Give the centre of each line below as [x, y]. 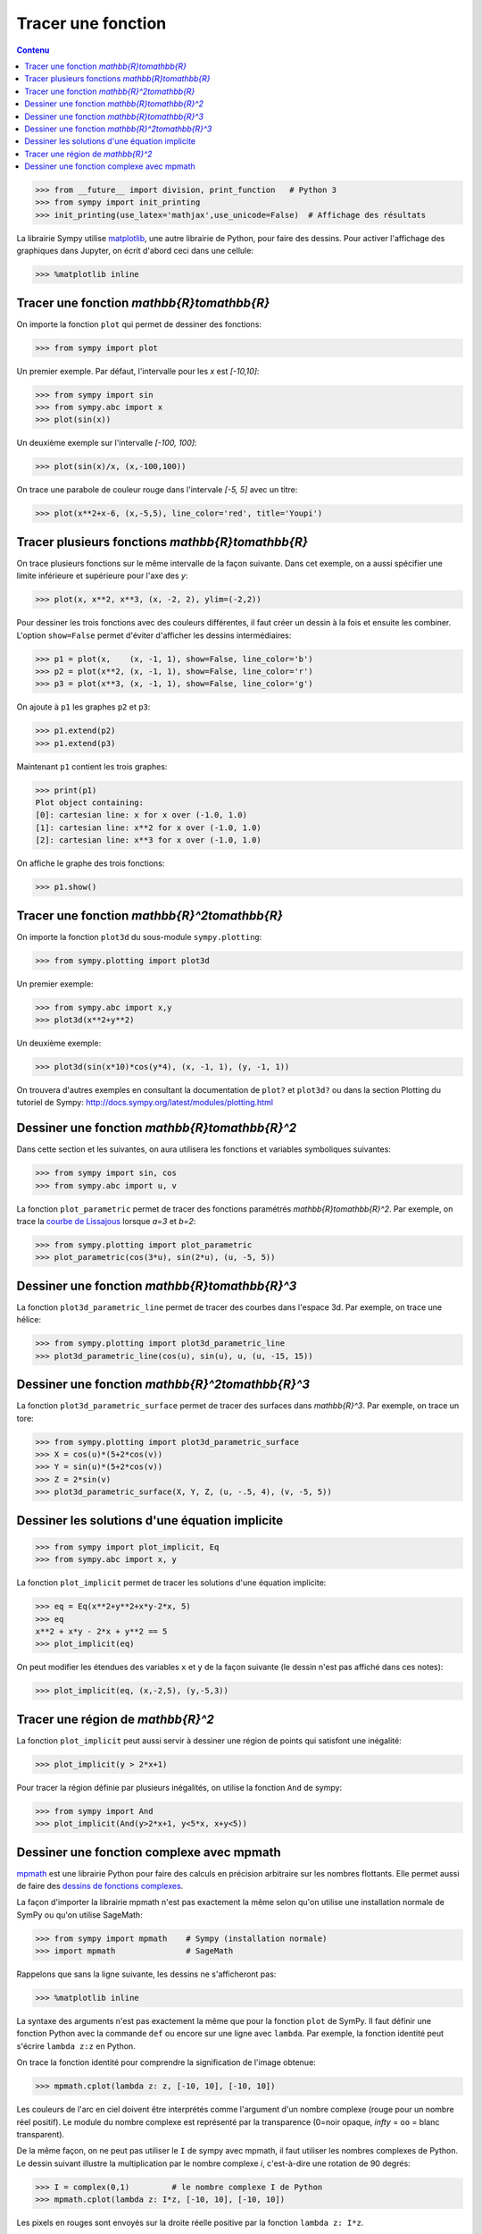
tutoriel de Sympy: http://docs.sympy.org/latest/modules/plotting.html [145, 1103]
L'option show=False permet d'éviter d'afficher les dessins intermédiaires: [154, 635]
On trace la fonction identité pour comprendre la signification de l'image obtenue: [166, 2062]
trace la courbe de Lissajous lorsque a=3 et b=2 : [106, 1222]
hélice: [29, 1320]
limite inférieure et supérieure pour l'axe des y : [102, 575]
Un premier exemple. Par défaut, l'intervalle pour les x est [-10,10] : [138, 371]
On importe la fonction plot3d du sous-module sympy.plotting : [139, 936]
